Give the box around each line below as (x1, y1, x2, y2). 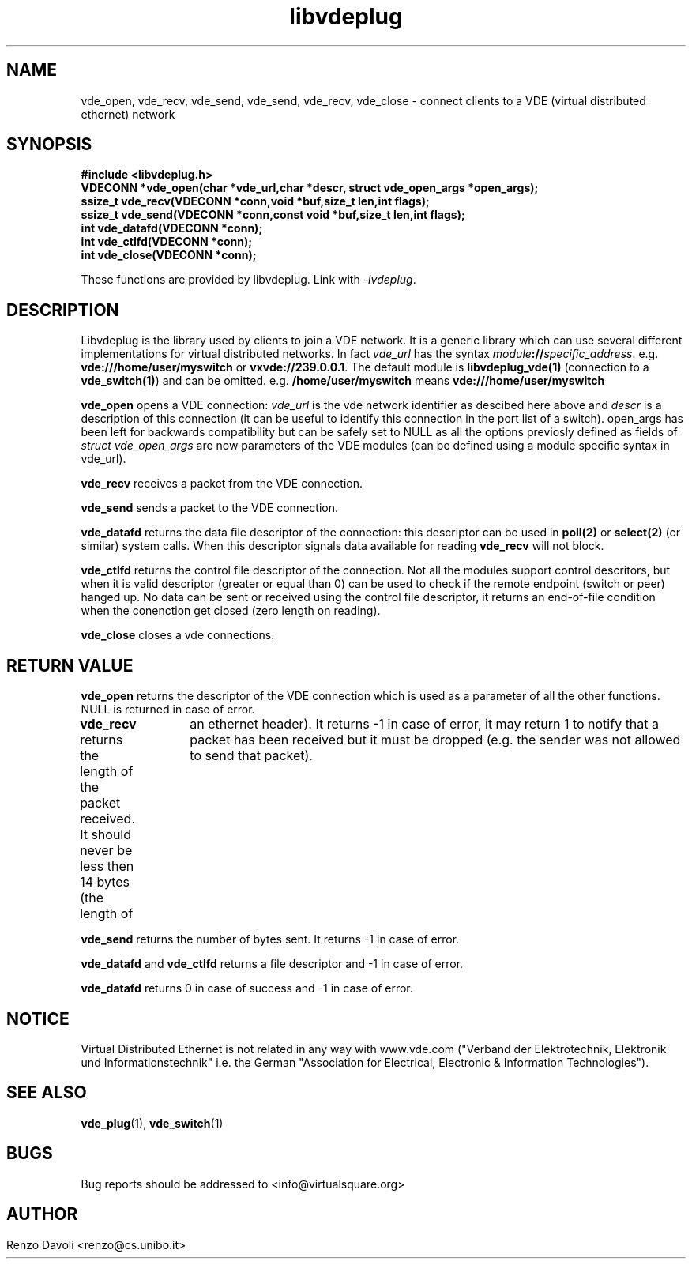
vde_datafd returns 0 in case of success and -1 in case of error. (81, 981, 413, 996)
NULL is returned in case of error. (81, 702, 255, 717)
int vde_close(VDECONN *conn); (81, 248, 257, 262)
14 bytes (80, 874, 130, 890)
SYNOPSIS (6, 134, 92, 155)
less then (80, 858, 134, 875)
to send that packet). (190, 747, 313, 764)
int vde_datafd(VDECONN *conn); (81, 221, 263, 235)
